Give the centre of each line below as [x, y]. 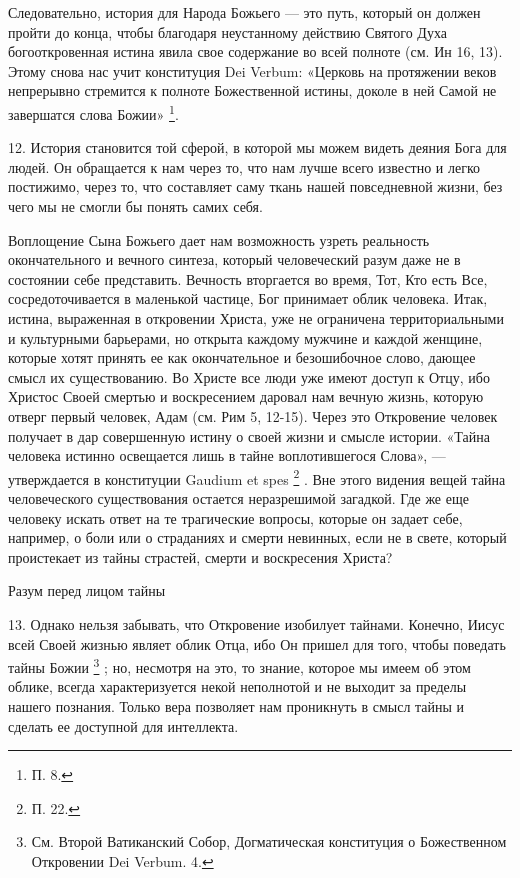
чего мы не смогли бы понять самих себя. [135, 206]
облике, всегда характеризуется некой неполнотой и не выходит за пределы [237, 686]
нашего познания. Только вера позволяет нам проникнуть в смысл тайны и [236, 705]
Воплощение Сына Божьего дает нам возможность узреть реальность [219, 239]
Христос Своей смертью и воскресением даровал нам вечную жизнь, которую [246, 396]
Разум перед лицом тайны [87, 590]
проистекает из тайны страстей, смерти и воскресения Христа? [200, 556]
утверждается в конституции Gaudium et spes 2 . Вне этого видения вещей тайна [257, 477]
